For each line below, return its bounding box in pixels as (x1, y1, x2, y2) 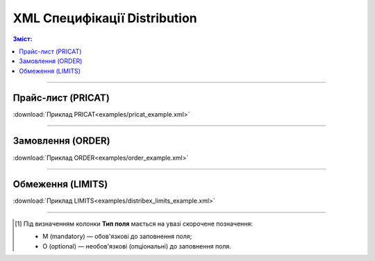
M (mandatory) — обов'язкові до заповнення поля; (42, 233, 192, 241)
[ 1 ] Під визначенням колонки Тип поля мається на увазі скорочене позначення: (15, 219, 253, 228)
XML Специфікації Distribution (12, 10, 197, 26)
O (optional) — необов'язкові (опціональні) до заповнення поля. (42, 242, 232, 250)
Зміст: (12, 35, 33, 43)
